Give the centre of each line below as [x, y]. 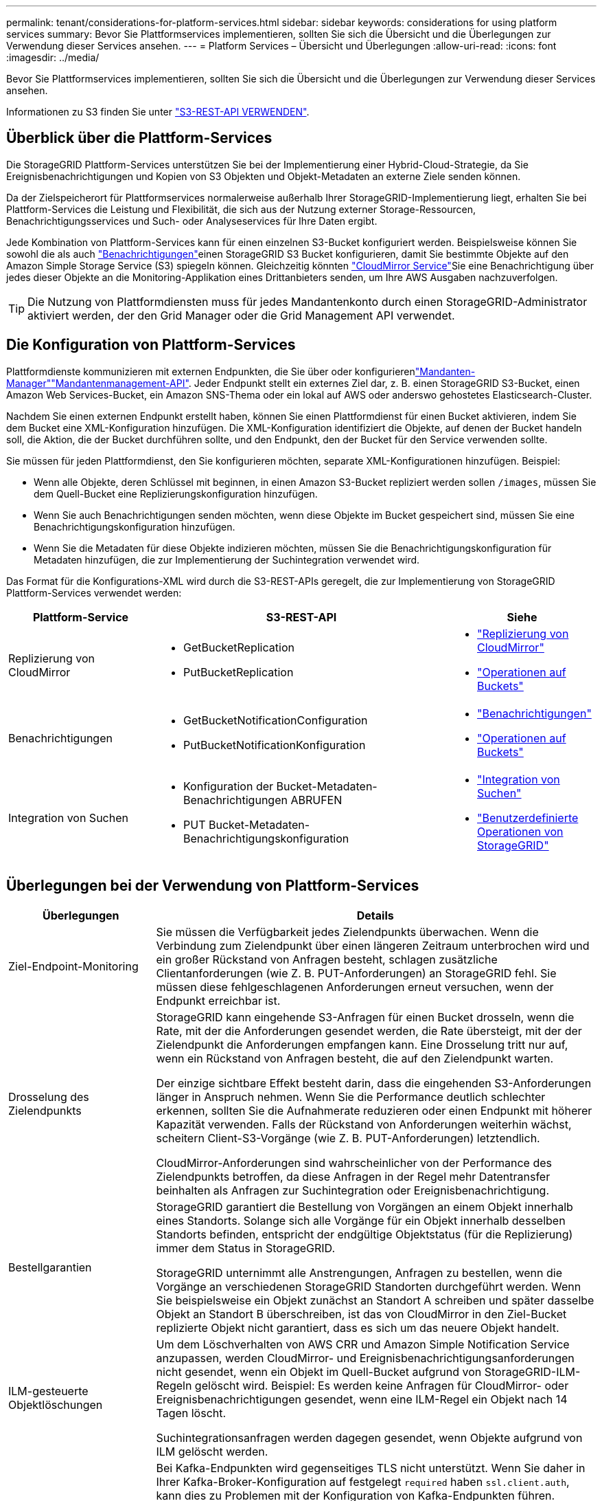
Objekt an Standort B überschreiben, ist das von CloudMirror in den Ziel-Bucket [361, 1314]
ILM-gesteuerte [48, 1391]
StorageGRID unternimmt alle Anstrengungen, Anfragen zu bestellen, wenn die [359, 1272]
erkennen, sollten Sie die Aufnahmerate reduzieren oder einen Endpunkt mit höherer [374, 1110]
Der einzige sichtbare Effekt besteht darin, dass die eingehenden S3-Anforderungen [374, 1083]
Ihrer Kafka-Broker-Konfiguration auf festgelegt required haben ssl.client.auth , [363, 1481]
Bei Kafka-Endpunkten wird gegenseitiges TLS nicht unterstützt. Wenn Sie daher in [371, 1468]
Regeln [174, 1385]
